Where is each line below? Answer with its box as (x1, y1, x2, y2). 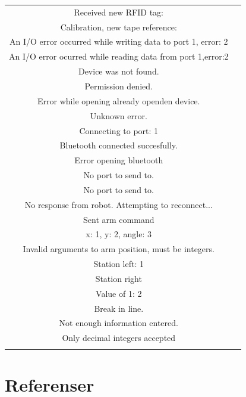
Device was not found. (78, 65, 159, 77)
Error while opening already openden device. (37, 94, 200, 107)
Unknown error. (90, 109, 147, 122)
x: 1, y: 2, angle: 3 (86, 228, 152, 240)
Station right (95, 272, 142, 284)
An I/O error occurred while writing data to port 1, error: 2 (10, 35, 228, 48)
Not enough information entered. (59, 317, 178, 329)
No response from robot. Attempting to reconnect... (24, 198, 213, 210)
